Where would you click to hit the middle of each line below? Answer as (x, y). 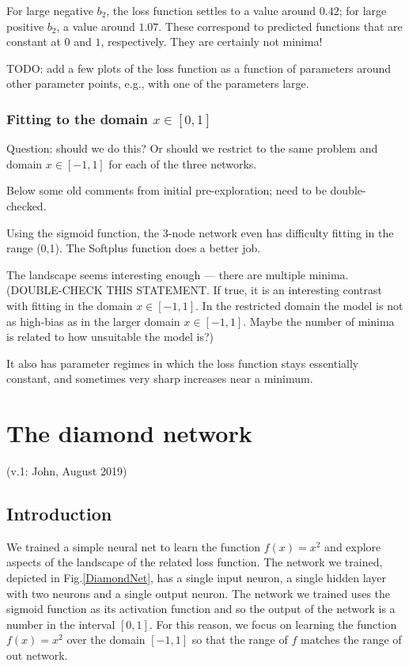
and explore (353, 546)
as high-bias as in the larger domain (93, 321)
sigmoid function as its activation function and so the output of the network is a (201, 609)
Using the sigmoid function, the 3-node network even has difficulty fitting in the (200, 232)
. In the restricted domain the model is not (299, 305)
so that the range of (240, 640)
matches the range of (351, 640)
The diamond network (129, 433)
